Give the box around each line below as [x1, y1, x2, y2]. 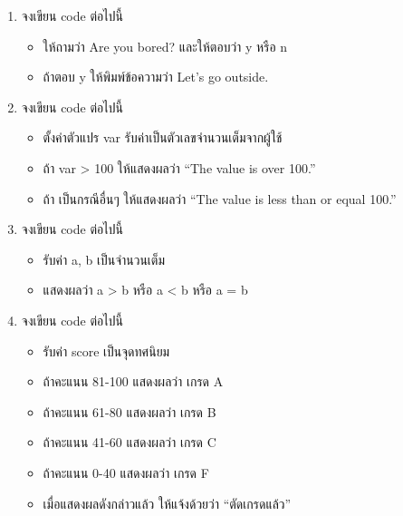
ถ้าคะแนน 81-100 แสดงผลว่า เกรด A [43, 372, 224, 391]
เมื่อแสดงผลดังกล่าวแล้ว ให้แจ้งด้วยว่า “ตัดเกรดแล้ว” [43, 493, 292, 512]
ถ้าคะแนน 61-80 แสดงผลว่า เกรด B [43, 402, 216, 421]
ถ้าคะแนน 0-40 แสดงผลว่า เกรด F [43, 462, 209, 482]
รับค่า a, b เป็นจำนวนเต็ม [43, 249, 166, 268]
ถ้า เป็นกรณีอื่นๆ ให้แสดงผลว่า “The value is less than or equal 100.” [43, 189, 397, 208]
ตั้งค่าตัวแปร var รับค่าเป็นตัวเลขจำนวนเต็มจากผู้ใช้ [43, 128, 283, 147]
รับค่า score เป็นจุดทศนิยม [43, 341, 170, 360]
